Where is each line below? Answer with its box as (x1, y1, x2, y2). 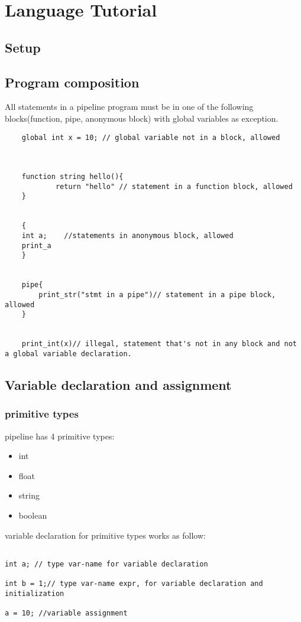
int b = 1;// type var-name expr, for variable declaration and (5, 579, 263, 588)
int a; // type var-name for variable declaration (5, 559, 208, 568)
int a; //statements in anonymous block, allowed (21, 232, 234, 240)
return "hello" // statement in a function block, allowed (55, 182, 293, 191)
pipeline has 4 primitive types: (5, 429, 115, 442)
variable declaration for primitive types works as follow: (5, 529, 206, 541)
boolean (18, 509, 47, 522)
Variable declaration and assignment (5, 376, 232, 394)
